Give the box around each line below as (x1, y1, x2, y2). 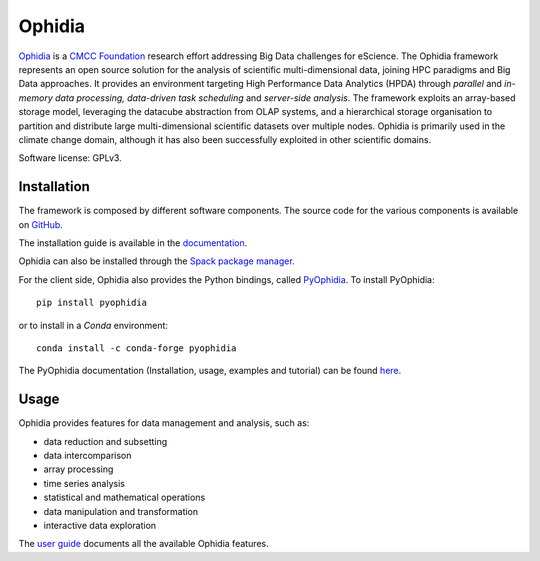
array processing (43, 463, 114, 475)
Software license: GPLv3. (18, 152, 122, 164)
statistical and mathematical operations (43, 491, 206, 504)
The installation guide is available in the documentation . (18, 236, 248, 249)
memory (18, 91, 54, 104)
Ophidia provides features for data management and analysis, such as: (18, 417, 310, 429)
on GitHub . (18, 218, 64, 230)
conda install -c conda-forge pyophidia (36, 342, 237, 354)
